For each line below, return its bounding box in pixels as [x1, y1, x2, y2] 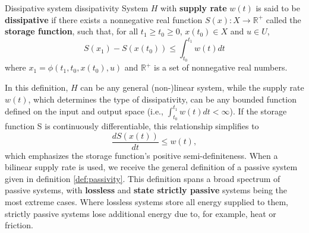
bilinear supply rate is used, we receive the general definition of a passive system [5, 161, 298, 173]
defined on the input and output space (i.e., [5, 104, 163, 117]
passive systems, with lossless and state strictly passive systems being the [5, 184, 288, 196]
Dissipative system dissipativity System [5, 2, 149, 14]
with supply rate [160, 2, 227, 14]
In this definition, [5, 81, 68, 94]
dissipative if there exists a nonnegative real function [5, 13, 203, 25]
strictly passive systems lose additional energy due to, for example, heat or [5, 207, 276, 219]
